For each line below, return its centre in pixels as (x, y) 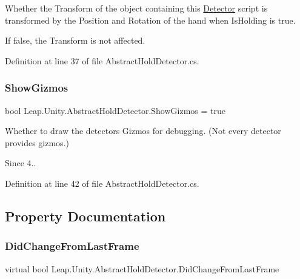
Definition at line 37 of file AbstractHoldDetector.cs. (102, 60)
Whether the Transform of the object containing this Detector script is (136, 8)
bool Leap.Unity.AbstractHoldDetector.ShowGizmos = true (115, 110)
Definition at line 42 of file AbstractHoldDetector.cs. (102, 183)
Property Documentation (85, 216)
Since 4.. (21, 163)
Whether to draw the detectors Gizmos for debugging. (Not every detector (143, 131)
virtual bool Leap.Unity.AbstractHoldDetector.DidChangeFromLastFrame (142, 268)
